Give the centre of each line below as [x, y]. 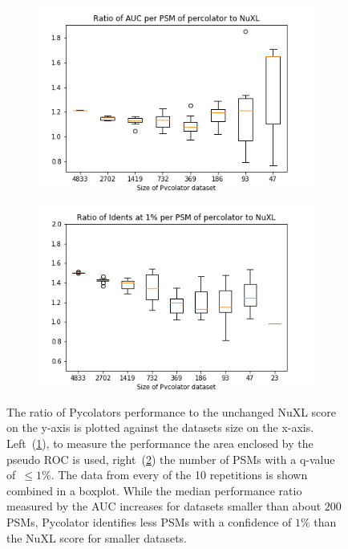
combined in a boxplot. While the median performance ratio [154, 490]
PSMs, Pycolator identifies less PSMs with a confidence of [149, 522]
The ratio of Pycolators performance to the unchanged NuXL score [172, 411]
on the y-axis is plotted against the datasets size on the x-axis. [160, 427]
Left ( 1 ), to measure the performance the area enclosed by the [160, 443]
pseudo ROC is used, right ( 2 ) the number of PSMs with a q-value [171, 459]
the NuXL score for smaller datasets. [97, 537]
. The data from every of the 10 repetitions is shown [179, 475]
